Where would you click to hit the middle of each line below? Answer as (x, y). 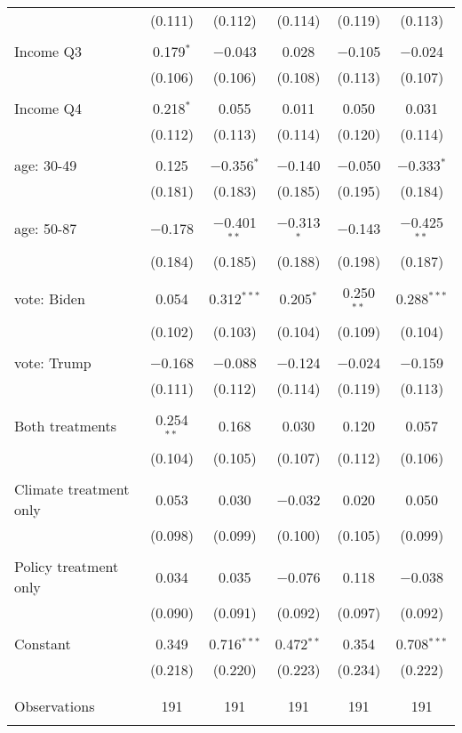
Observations (55, 706)
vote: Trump (53, 362)
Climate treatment (72, 489)
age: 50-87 (46, 229)
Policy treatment (67, 567)
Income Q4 (48, 108)
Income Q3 (48, 51)
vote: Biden (50, 299)
